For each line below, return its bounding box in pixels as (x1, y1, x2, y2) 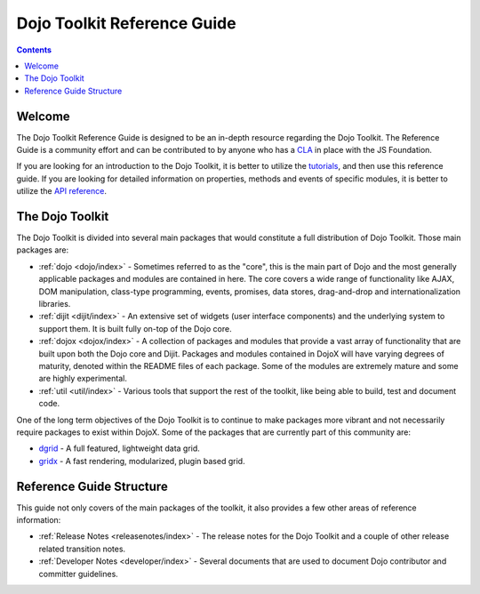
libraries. (38, 299, 71, 309)
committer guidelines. (38, 568, 119, 579)
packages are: (16, 245, 69, 255)
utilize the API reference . (16, 186, 107, 197)
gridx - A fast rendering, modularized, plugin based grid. (38, 455, 245, 466)
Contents (16, 44, 52, 55)
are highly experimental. (38, 373, 128, 384)
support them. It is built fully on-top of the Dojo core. (38, 323, 232, 333)
